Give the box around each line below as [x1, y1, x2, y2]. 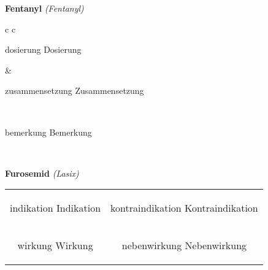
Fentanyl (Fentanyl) [5, 2, 84, 14]
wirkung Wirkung [17, 238, 93, 253]
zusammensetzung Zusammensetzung [5, 84, 144, 97]
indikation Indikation [10, 201, 101, 215]
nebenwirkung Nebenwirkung [121, 238, 247, 253]
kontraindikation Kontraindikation [110, 201, 258, 215]
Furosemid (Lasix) [5, 166, 79, 179]
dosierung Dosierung [5, 43, 82, 56]
